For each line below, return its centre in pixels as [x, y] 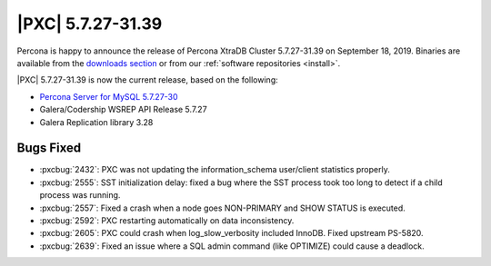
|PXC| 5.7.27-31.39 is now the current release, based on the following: [147, 80]
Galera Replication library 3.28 [96, 122]
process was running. [80, 195]
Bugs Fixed [49, 148]
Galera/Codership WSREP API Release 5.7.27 [124, 110]
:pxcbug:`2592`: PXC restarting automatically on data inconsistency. [167, 220]
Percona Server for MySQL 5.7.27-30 [109, 96]
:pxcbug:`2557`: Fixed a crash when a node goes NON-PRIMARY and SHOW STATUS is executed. [223, 208]
